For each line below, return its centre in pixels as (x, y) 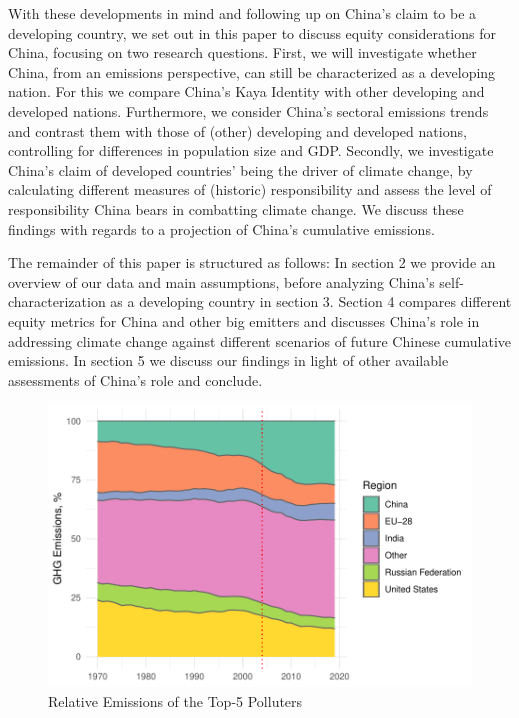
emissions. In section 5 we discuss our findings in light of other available (228, 360)
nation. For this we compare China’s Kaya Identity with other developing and (246, 91)
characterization (57, 301)
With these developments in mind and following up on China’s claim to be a (242, 13)
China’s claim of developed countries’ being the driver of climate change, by (240, 169)
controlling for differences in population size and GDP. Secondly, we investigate (251, 150)
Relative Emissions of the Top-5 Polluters (175, 700)
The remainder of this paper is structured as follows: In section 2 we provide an (252, 262)
